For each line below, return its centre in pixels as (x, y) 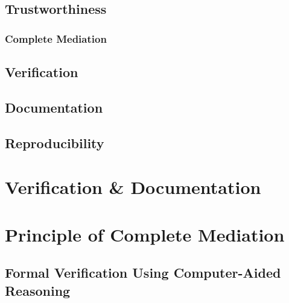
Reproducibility (55, 142)
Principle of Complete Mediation (145, 234)
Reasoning (38, 290)
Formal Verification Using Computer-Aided (143, 273)
